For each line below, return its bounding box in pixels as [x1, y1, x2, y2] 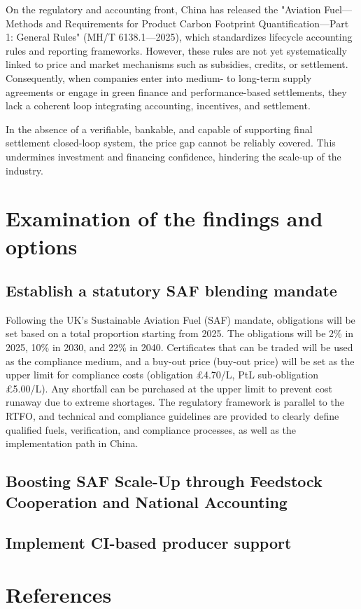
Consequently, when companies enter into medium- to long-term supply [6, 70, 312, 85]
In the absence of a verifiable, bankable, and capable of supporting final [6, 121, 313, 136]
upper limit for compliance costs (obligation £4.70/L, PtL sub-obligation [6, 367, 318, 382]
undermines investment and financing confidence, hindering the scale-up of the [6, 149, 341, 163]
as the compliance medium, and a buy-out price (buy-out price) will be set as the [6, 353, 355, 368]
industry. [6, 163, 43, 177]
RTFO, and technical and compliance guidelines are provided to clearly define [6, 409, 339, 423]
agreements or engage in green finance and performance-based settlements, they [6, 84, 347, 99]
